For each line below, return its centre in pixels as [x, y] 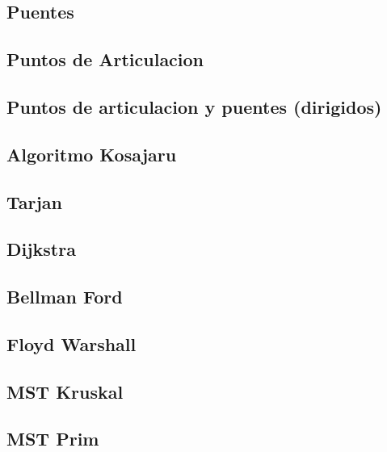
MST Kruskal [65, 391]
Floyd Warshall [72, 343]
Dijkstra [41, 249]
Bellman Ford [65, 297]
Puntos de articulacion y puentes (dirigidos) [194, 106]
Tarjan [35, 201]
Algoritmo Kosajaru [92, 154]
